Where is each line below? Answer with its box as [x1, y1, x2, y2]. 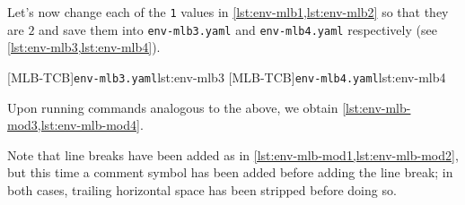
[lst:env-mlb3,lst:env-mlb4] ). [7, 38, 161, 56]
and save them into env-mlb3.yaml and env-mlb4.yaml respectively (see [39, 20, 437, 38]
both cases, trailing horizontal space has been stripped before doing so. [7, 180, 397, 199]
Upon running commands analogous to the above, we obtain [7, 98, 338, 116]
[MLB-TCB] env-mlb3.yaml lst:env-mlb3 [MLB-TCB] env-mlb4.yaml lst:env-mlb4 [7, 67, 446, 86]
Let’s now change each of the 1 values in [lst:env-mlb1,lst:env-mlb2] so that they [7, 3, 449, 21]
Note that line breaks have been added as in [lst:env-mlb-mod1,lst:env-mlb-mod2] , [7, 145, 459, 164]
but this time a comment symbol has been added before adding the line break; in [7, 163, 453, 182]
